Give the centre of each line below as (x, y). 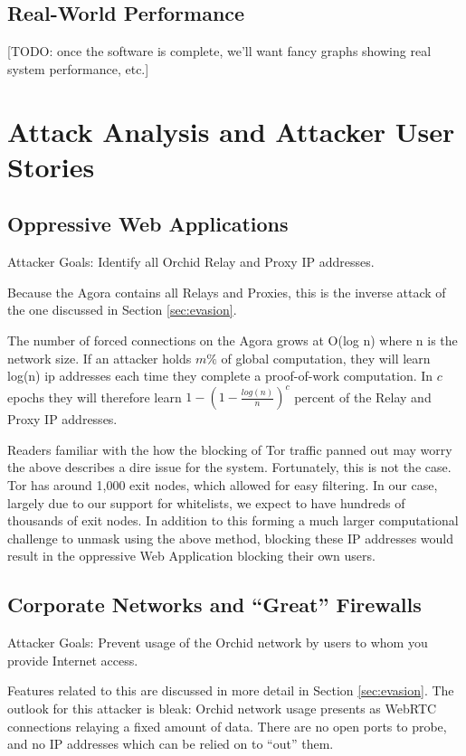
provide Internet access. (73, 660)
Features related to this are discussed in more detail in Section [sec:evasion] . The (231, 690)
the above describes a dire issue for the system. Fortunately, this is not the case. (229, 467)
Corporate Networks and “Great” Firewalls (214, 605)
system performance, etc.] (78, 68)
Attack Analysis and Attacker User (231, 131)
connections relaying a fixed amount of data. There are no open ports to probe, (227, 726)
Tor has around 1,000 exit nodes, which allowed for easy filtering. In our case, (223, 485)
